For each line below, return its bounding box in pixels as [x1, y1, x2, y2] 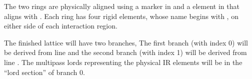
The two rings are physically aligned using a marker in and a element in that [4, 1, 239, 11]
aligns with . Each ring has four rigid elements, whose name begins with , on [4, 10, 238, 21]
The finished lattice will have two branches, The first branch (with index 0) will [4, 37, 248, 47]
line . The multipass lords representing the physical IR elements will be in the [4, 56, 242, 67]
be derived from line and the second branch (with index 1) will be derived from [4, 47, 247, 57]
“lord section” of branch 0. [4, 66, 85, 77]
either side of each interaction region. [4, 20, 117, 31]
